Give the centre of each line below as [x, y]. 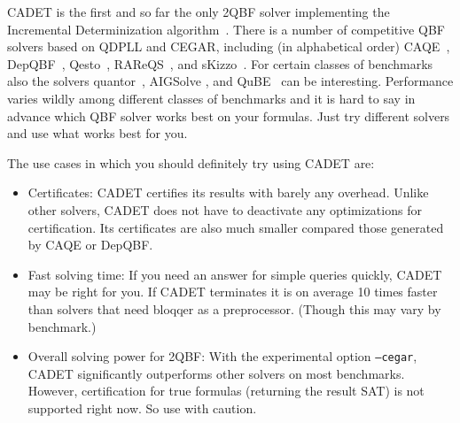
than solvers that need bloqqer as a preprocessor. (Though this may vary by [234, 308]
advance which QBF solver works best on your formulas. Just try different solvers [229, 115]
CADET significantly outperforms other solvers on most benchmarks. [216, 373]
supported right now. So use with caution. [142, 408]
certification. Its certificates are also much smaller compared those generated [236, 227]
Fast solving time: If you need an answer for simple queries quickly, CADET [235, 274]
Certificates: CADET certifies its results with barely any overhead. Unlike [228, 192]
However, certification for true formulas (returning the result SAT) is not [226, 391]
